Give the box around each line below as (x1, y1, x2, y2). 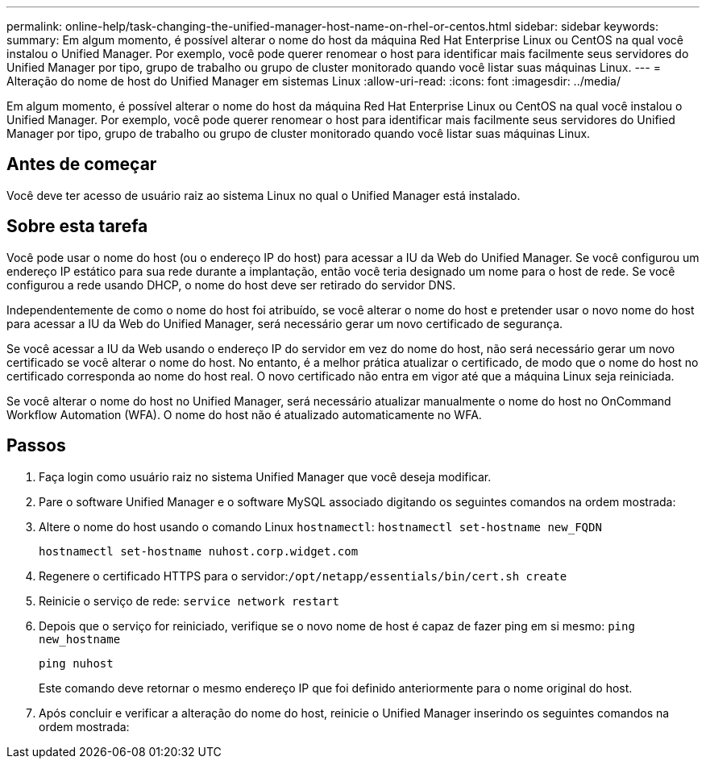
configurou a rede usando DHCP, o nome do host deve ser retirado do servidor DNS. (6, 277, 456, 292)
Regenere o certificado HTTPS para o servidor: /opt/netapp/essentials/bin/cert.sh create (39, 568, 567, 583)
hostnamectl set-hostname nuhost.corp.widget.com (39, 544, 359, 558)
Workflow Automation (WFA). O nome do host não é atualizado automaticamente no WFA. (6, 407, 482, 422)
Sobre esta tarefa (6, 216, 148, 237)
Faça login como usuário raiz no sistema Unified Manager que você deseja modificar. (39, 469, 492, 484)
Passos (6, 435, 66, 456)
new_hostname (39, 632, 121, 646)
